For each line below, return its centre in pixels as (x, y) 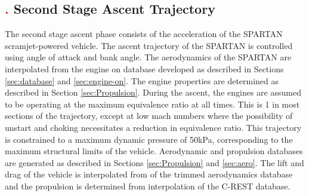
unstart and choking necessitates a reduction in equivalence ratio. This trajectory (153, 127)
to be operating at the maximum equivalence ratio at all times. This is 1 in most (152, 104)
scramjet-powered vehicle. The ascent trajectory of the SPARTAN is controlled (149, 45)
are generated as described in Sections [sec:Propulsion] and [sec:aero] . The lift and (154, 162)
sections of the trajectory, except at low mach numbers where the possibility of (149, 116)
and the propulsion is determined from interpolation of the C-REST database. (148, 186)
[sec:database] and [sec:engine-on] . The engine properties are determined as (142, 80)
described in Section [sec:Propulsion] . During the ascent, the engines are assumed (153, 92)
